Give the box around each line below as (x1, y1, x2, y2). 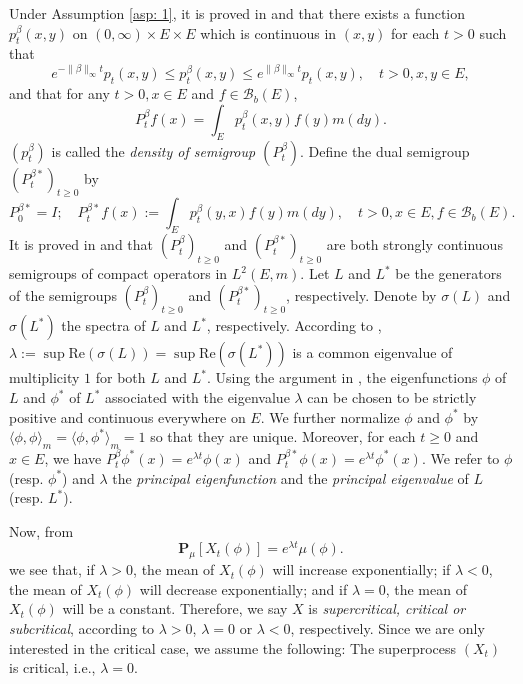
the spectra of (61, 315, 146, 336)
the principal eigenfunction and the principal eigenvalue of (112, 467, 469, 488)
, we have (44, 447, 102, 468)
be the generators (395, 263, 502, 284)
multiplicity (9, 367, 80, 388)
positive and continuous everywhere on (9, 406, 246, 427)
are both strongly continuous (326, 234, 503, 255)
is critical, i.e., (9, 657, 96, 678)
